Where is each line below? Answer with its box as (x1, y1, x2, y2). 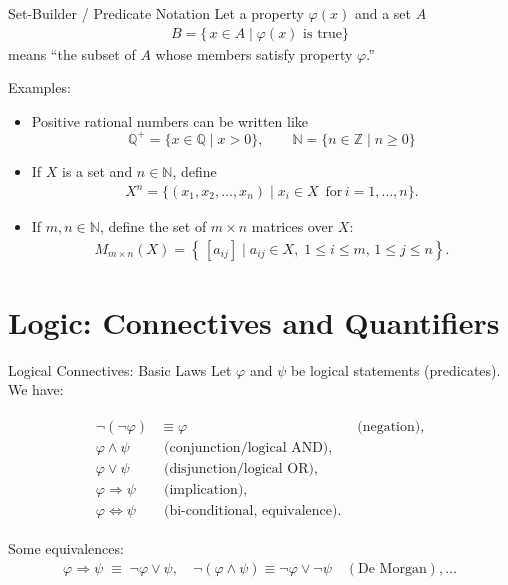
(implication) (164, 483, 244, 498)
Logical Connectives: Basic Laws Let (8, 359, 232, 380)
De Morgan (358, 561, 427, 576)
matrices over (251, 216, 334, 237)
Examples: (8, 77, 71, 98)
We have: (8, 379, 64, 400)
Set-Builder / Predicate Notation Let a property (8, 3, 304, 23)
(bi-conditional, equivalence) (164, 504, 338, 519)
